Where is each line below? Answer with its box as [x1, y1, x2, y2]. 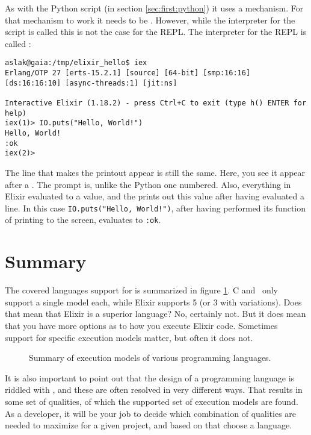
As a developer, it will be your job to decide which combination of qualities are [5, 407, 297, 419]
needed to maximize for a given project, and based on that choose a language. [5, 419, 292, 431]
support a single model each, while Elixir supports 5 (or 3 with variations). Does [5, 295, 302, 308]
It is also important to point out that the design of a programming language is [5, 371, 295, 384]
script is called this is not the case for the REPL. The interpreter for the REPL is [5, 25, 307, 38]
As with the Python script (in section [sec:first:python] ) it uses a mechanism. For [5, 2, 304, 14]
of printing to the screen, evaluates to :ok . [5, 213, 161, 226]
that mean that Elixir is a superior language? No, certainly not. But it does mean [5, 307, 306, 320]
